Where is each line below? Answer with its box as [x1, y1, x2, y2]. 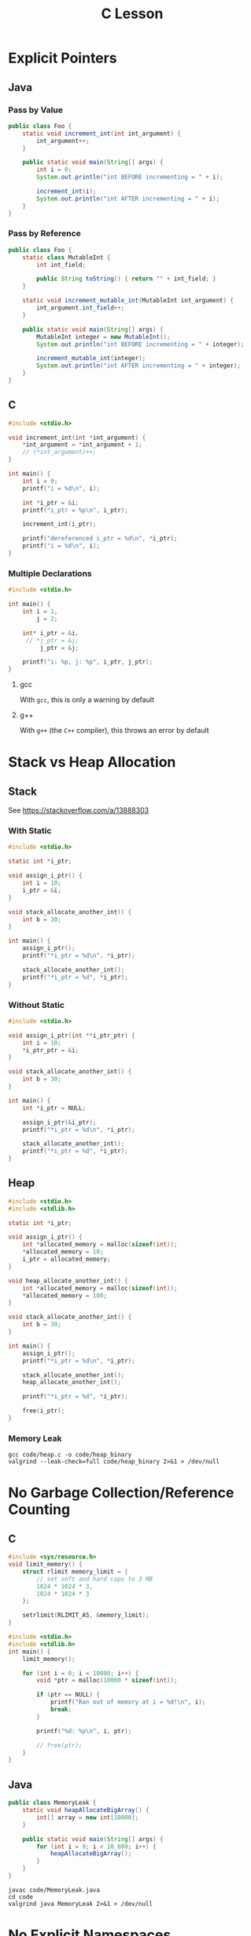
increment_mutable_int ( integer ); [36, 355, 146, 363]
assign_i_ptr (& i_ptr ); [22, 1118, 97, 1126]
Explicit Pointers [8, 49, 117, 67]
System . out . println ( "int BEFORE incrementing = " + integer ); [36, 340, 245, 348]
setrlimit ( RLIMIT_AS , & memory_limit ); [22, 1611, 149, 1619]
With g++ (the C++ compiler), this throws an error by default [19, 726, 210, 735]
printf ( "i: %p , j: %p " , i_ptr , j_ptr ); [22, 658, 153, 666]
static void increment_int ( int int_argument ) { [22, 130, 181, 137]
